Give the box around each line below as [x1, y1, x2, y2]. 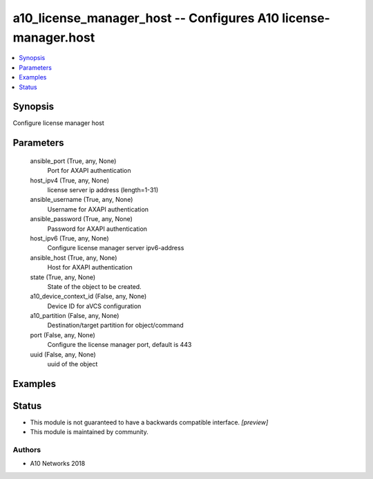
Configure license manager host [12, 119, 105, 127]
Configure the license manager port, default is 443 [47, 341, 192, 349]
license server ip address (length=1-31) [47, 186, 159, 194]
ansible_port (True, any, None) [30, 156, 117, 165]
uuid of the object [47, 360, 98, 368]
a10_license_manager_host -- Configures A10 [12, 10, 280, 26]
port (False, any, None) [30, 330, 96, 339]
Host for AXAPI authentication [47, 263, 133, 272]
